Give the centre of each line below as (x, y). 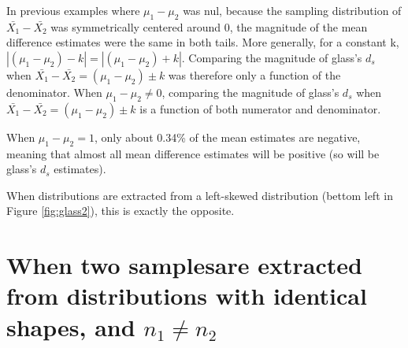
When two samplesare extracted (184, 265)
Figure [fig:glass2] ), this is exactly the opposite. (121, 211)
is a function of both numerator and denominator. (260, 108)
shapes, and (71, 326)
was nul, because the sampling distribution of (292, 10)
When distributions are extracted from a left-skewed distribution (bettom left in (200, 195)
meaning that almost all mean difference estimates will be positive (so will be (193, 153)
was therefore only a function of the (254, 74)
